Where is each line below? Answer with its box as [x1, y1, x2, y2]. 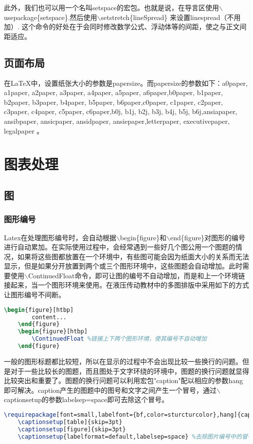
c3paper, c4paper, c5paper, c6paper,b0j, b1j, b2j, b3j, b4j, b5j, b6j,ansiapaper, [4, 106, 237, 116]
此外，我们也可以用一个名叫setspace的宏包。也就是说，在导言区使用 [4, 2, 219, 12]
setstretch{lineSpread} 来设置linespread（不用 [101, 12, 241, 22]
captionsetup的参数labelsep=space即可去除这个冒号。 [4, 394, 169, 405]
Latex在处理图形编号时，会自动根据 [4, 232, 116, 242]
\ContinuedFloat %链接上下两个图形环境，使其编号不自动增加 [32, 335, 207, 343]
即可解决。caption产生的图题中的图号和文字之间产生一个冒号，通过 [4, 385, 217, 395]
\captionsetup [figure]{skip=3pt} [18, 425, 126, 433]
